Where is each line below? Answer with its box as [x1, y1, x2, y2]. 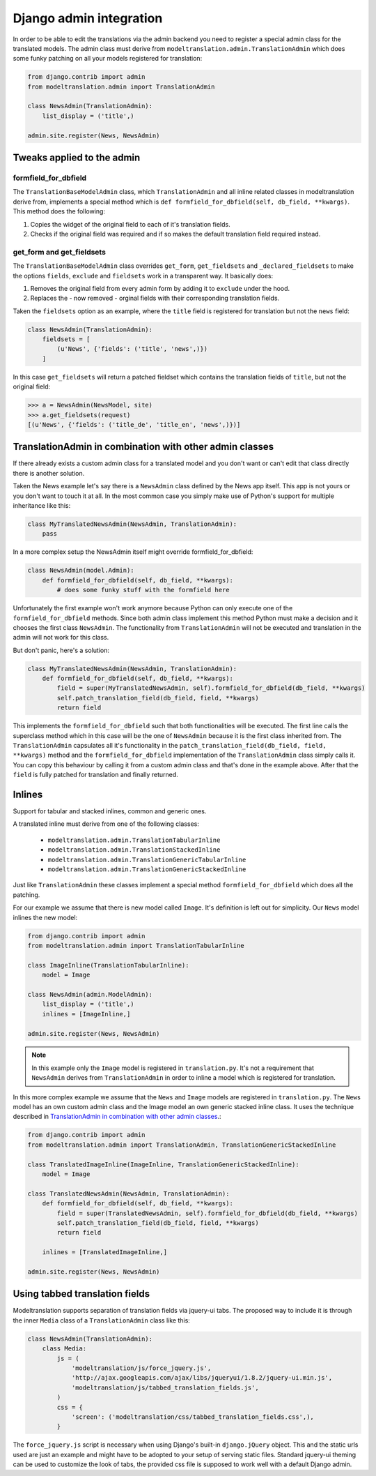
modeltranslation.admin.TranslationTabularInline [47, 836, 221, 844]
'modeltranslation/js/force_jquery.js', [71, 1364, 212, 1372]
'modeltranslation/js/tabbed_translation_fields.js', [71, 1383, 259, 1392]
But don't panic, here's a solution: [13, 646, 109, 654]
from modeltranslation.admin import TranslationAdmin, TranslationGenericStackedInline [27, 1140, 336, 1149]
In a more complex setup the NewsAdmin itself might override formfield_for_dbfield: [13, 548, 253, 556]
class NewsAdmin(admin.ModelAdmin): [27, 991, 153, 998]
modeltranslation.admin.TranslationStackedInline [47, 846, 221, 854]
